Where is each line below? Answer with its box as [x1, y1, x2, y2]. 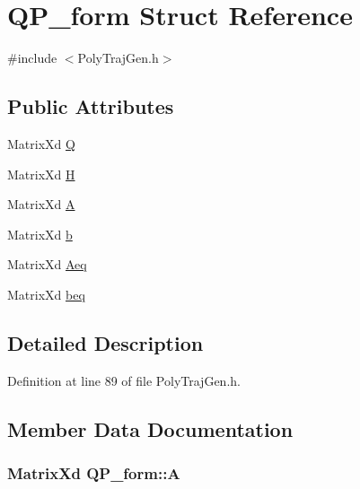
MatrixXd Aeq [7, 255, 87, 274]
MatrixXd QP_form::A [7, 461, 180, 484]
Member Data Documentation [7, 415, 294, 442]
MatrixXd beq [7, 284, 85, 303]
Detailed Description [7, 328, 204, 356]
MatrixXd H [7, 164, 75, 183]
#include [7, 48, 57, 67]
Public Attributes [7, 92, 174, 120]
